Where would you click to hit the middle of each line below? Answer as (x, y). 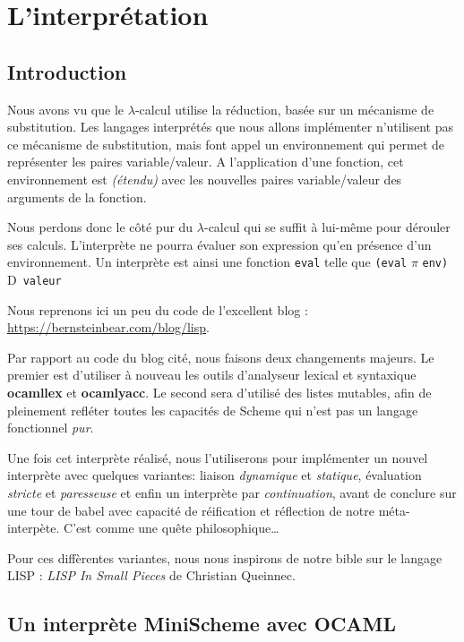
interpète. (34, 528)
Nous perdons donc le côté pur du (100, 227)
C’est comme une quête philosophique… (172, 528)
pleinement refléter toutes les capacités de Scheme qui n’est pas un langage (213, 410)
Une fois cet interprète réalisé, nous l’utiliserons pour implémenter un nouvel (218, 457)
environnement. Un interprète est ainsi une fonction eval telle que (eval (207, 262)
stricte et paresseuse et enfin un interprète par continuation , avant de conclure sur (232, 492)
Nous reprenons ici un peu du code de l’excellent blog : (158, 309)
